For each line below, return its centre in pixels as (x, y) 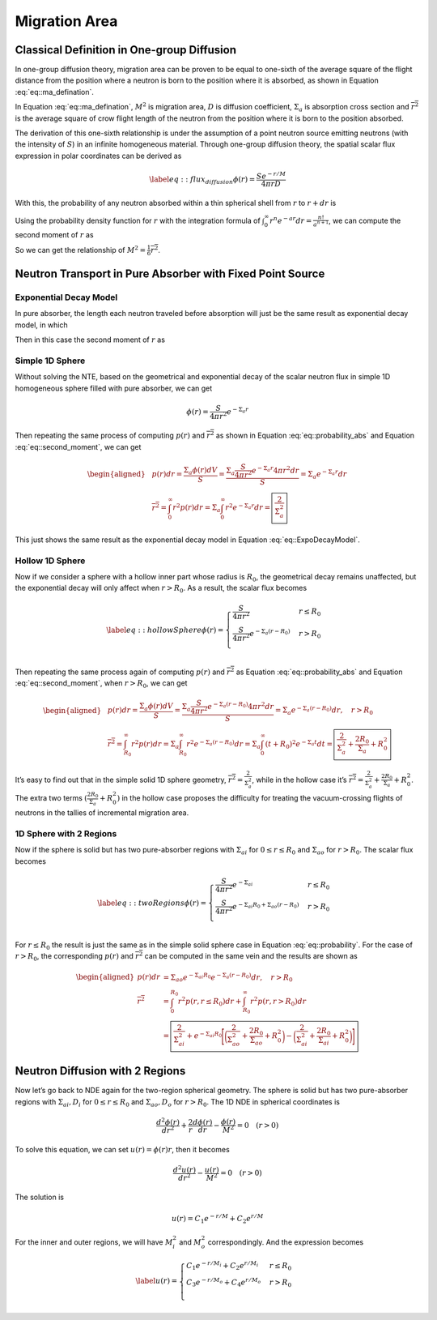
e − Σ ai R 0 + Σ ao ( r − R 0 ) (265, 906)
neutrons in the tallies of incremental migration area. (102, 812)
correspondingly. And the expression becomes (286, 1242)
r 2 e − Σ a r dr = (248, 507)
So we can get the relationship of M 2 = (81, 249)
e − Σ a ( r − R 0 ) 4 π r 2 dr (241, 706)
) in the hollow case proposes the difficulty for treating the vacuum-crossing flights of (260, 798)
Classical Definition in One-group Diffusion (125, 50)
